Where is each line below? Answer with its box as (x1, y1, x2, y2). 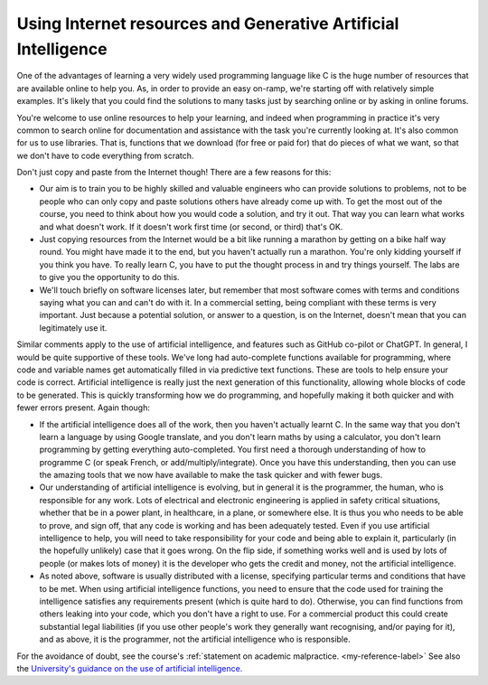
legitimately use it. (39, 322, 108, 333)
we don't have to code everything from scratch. (16, 150, 194, 161)
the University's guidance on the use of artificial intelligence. (16, 662, 243, 673)
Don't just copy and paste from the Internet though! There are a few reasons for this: (16, 167, 332, 178)
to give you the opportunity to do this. (39, 272, 180, 283)
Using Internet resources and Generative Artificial (16, 14, 399, 33)
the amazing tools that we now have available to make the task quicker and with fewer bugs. (39, 470, 383, 481)
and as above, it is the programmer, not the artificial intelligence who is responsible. (39, 633, 352, 645)
